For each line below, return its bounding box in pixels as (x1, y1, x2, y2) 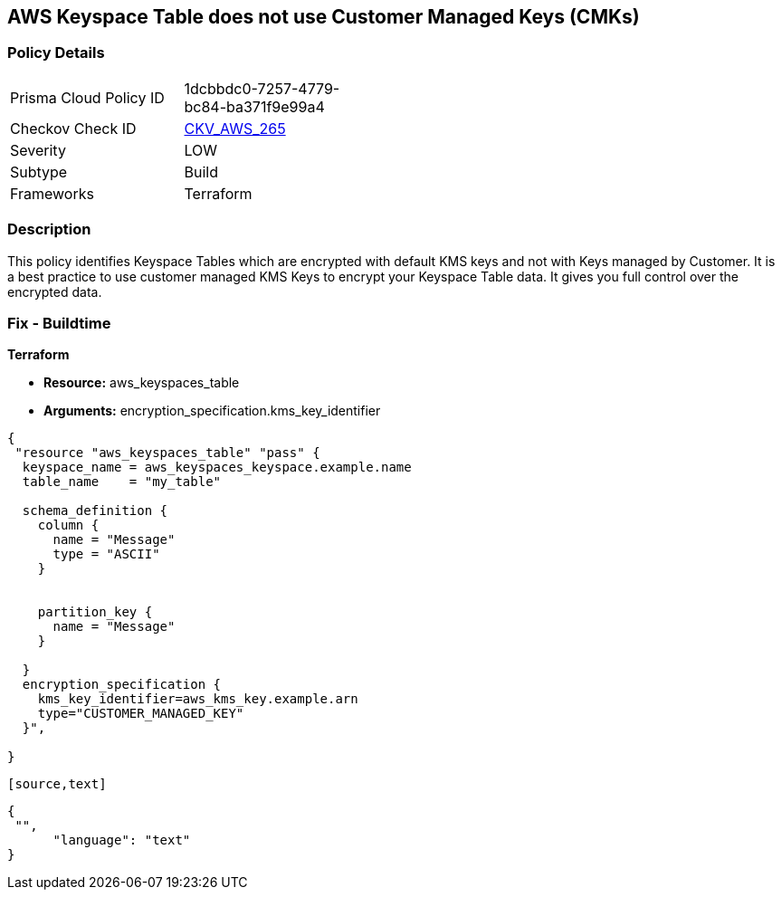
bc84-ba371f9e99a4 (184, 97, 325, 116)
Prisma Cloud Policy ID (10, 88, 165, 107)
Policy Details (7, 43, 105, 62)
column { (37, 518, 100, 533)
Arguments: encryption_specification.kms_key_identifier (43, 403, 381, 419)
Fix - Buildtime (7, 313, 111, 332)
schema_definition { (22, 503, 168, 519)
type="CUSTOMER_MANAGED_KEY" (37, 706, 244, 721)
